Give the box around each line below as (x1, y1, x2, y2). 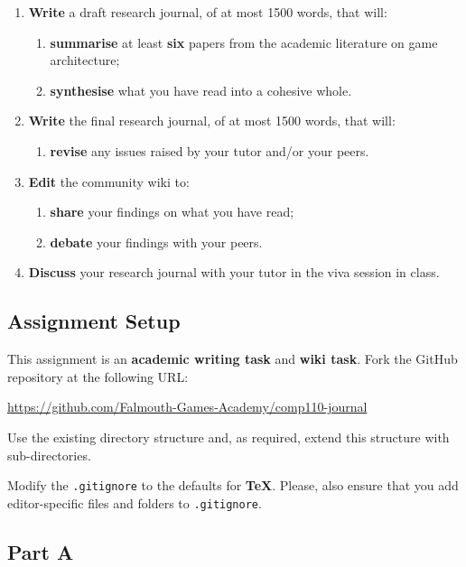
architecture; (50, 51, 120, 70)
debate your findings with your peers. (50, 232, 263, 251)
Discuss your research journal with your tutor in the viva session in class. (28, 263, 440, 282)
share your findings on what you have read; (50, 202, 294, 221)
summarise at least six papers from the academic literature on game (50, 33, 438, 51)
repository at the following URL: (7, 367, 189, 386)
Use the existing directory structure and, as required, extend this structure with (7, 427, 450, 446)
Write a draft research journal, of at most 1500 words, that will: (28, 3, 387, 21)
